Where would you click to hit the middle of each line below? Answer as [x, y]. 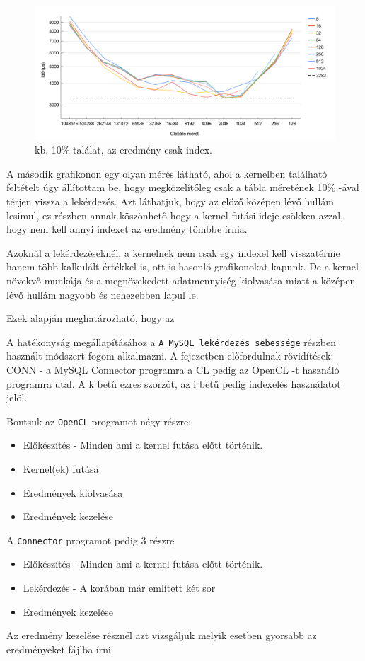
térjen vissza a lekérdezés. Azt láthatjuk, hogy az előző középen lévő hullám [170, 201]
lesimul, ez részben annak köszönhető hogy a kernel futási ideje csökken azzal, [175, 215]
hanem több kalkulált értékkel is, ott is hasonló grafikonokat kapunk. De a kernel [182, 266]
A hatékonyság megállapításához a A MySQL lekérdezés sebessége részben [171, 341]
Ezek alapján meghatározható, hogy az [91, 318]
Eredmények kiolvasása [73, 492]
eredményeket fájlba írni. [60, 649]
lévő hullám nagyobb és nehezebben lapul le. [103, 294]
